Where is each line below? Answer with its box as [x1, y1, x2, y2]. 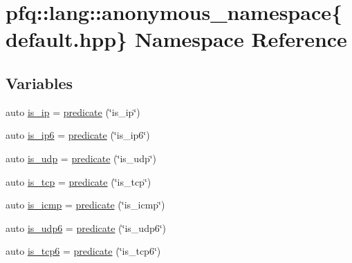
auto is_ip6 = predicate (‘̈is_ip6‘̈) [6, 128, 150, 142]
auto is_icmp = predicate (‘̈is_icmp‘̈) [6, 197, 165, 212]
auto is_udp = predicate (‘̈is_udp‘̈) [6, 150, 157, 165]
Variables [6, 72, 73, 93]
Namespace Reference [134, 25, 347, 53]
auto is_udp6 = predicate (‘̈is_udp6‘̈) [6, 220, 167, 235]
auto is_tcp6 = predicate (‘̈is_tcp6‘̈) [6, 244, 161, 258]
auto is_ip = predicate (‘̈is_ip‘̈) [6, 104, 140, 119]
